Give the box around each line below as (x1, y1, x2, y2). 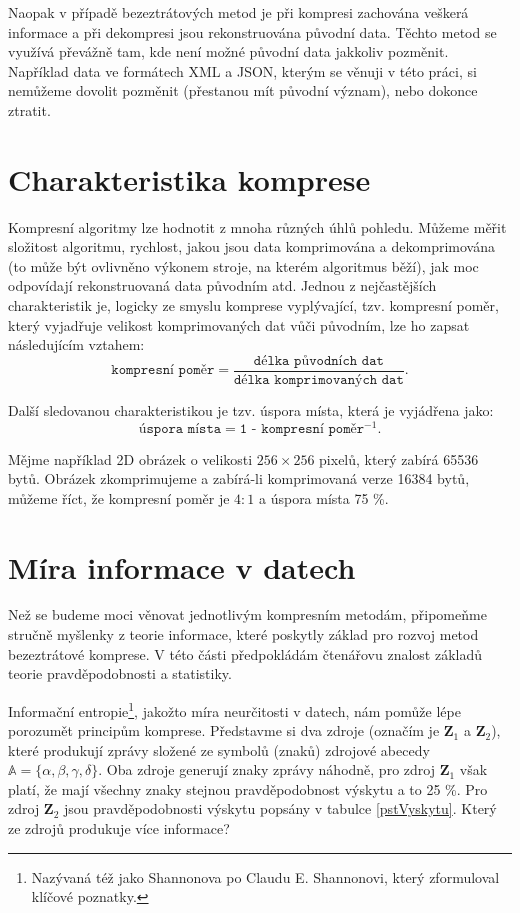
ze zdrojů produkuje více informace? (8, 818, 230, 839)
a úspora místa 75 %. (258, 487, 389, 508)
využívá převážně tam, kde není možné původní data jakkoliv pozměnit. (8, 41, 449, 62)
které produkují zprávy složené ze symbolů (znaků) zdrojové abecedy (8, 739, 430, 760)
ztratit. (8, 99, 51, 120)
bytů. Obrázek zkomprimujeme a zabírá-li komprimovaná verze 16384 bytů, (8, 468, 470, 489)
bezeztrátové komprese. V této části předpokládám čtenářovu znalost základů (8, 643, 483, 664)
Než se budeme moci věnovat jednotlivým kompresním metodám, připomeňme (8, 604, 487, 625)
